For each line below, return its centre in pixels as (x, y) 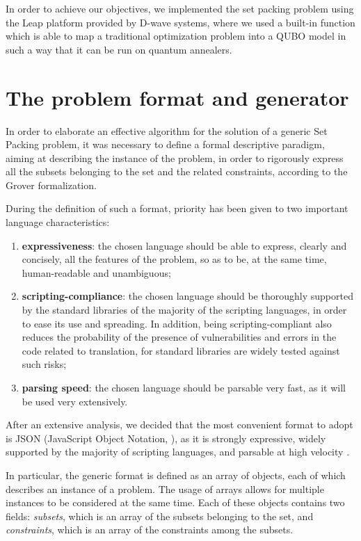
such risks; (44, 364)
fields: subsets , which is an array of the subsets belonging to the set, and (160, 516)
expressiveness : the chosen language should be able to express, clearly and (184, 245)
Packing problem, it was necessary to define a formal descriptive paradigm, (165, 144)
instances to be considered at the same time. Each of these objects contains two (175, 502)
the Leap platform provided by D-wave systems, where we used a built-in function (180, 22)
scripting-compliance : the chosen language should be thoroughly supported (187, 296)
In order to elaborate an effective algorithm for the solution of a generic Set (167, 130)
